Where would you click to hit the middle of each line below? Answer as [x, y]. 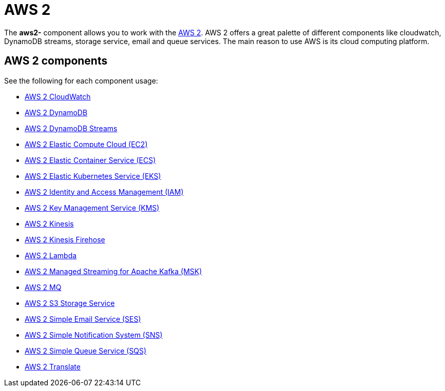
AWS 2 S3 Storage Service [70, 303]
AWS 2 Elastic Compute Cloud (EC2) [86, 144]
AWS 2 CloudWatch [58, 96]
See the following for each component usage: [81, 80]
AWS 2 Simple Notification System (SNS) [94, 335]
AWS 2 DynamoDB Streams [71, 128]
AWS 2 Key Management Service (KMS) [92, 208]
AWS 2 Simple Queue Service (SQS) [86, 351]
